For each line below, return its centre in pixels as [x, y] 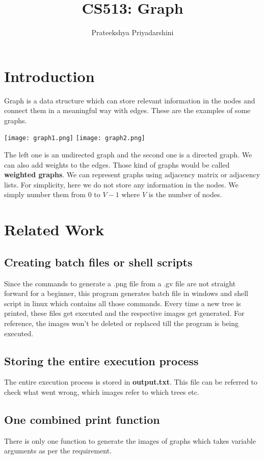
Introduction [49, 76]
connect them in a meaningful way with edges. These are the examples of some [127, 110]
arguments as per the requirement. [58, 451]
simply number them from [45, 194]
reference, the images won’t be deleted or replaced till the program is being [122, 323]
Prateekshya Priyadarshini [133, 32]
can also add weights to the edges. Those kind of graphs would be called [117, 164]
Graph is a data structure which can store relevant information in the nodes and [130, 100]
